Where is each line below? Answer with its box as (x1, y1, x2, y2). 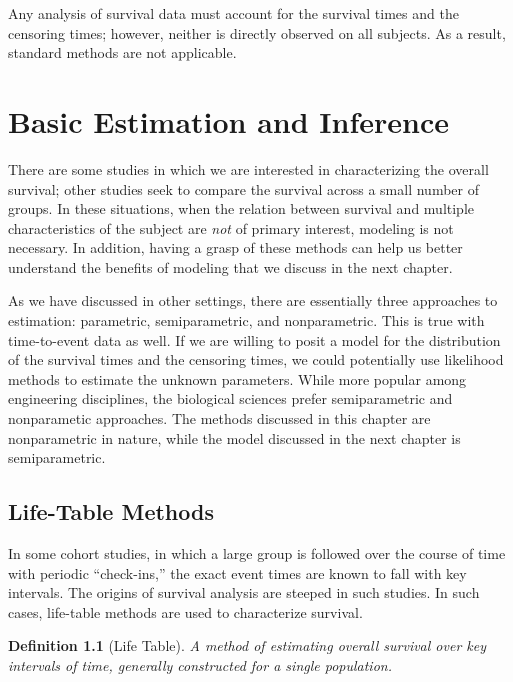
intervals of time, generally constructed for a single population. (8, 654, 392, 675)
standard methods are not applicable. (8, 42, 237, 63)
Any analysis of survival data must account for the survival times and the (8, 3, 459, 23)
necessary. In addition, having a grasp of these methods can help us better (8, 237, 463, 258)
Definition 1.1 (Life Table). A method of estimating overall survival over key (8, 635, 487, 656)
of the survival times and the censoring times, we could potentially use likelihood (8, 349, 504, 370)
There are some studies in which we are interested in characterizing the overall (8, 158, 489, 179)
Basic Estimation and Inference (8, 100, 450, 141)
